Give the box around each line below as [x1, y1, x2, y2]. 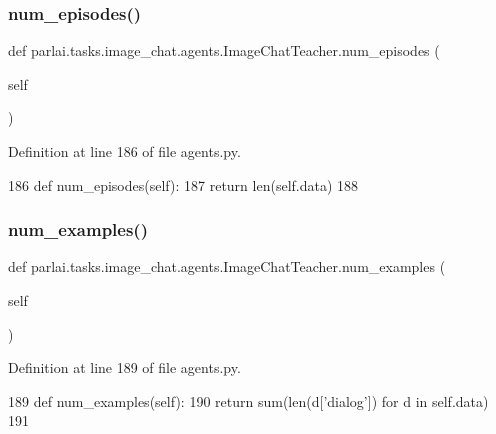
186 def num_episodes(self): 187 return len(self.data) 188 [8, 174, 359, 195]
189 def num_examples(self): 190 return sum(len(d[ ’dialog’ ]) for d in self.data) [8, 390, 489, 411]
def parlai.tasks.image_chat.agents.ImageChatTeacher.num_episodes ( [8, 40, 440, 61]
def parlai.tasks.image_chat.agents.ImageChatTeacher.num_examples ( [8, 256, 446, 277]
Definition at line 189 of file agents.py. [8, 357, 241, 378]
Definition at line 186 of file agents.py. [8, 141, 241, 161]
